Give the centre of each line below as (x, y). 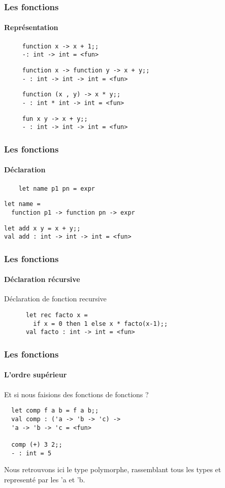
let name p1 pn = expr (57, 188)
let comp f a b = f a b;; (55, 411)
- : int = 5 (31, 453)
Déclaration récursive (42, 279)
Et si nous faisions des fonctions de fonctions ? (76, 394)
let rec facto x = (57, 315)
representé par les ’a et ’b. (45, 479)
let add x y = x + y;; (42, 228)
